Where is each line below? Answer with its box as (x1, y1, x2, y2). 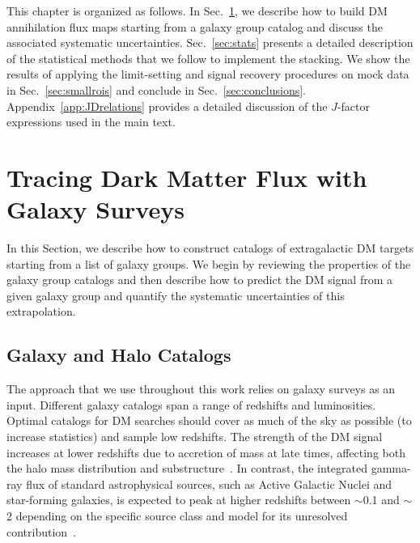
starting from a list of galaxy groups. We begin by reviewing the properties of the (6, 255, 411, 272)
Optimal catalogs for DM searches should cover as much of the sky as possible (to (6, 412, 412, 429)
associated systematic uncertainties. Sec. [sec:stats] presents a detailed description (6, 34, 414, 51)
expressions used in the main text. (6, 113, 176, 130)
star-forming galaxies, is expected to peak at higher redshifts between (6, 491, 351, 508)
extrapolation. (6, 303, 76, 320)
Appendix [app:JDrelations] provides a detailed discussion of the (6, 97, 328, 114)
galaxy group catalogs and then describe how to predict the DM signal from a (6, 271, 392, 288)
